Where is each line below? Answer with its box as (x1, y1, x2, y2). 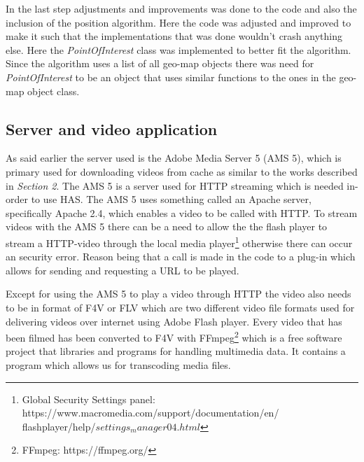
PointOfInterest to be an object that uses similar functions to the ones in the (6, 69, 336, 84)
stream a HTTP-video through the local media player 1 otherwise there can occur (6, 233, 353, 250)
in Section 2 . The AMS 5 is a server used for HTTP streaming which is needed (6, 178, 344, 192)
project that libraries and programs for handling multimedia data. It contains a (6, 344, 346, 358)
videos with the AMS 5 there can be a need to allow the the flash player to (6, 219, 328, 234)
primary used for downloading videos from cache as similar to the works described (6, 164, 358, 178)
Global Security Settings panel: (22, 391, 155, 406)
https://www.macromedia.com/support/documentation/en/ (22, 405, 279, 420)
